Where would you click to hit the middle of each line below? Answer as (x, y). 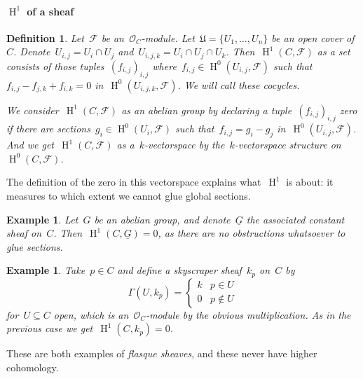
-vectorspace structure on (288, 145)
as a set (334, 51)
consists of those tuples (55, 66)
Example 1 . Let (42, 219)
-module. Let (168, 37)
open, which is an (91, 314)
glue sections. (35, 246)
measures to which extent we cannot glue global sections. (129, 196)
